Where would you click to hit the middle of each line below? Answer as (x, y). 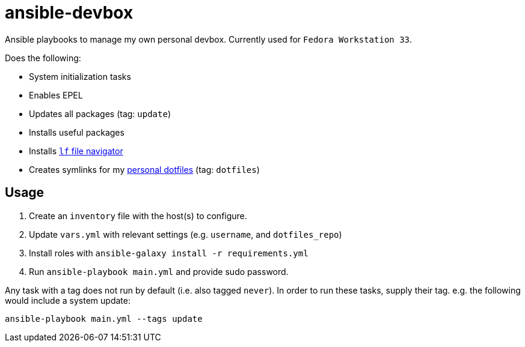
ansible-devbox (69, 13)
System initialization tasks (80, 76)
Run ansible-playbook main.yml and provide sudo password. (159, 271)
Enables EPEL (56, 95)
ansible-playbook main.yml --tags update (104, 318)
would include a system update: (68, 300)
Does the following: (43, 58)
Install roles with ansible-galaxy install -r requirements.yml (169, 253)
